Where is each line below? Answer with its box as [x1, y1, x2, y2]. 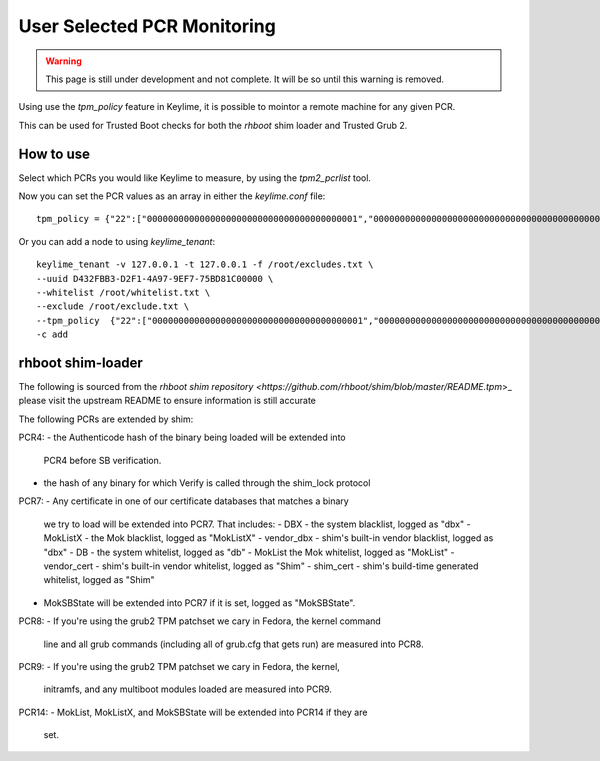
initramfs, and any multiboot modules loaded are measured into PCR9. [43, 683, 332, 695]
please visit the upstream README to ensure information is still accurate [18, 395, 317, 407]
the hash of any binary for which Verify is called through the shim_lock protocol [43, 477, 371, 489]
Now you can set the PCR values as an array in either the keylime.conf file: [18, 190, 326, 202]
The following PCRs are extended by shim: [18, 413, 194, 425]
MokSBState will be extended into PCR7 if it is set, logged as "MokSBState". [43, 596, 356, 609]
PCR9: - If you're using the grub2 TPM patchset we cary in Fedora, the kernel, [18, 660, 340, 672]
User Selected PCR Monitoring [18, 15, 277, 37]
